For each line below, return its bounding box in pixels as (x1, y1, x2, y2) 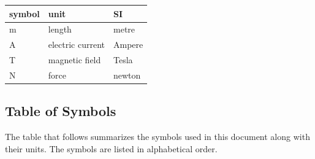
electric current (48, 38, 105, 51)
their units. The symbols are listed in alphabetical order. (5, 142, 218, 155)
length (48, 23, 72, 36)
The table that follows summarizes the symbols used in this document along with (5, 130, 310, 143)
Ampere (113, 38, 143, 51)
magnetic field (48, 53, 101, 66)
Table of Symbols (5, 101, 116, 120)
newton (113, 68, 141, 81)
